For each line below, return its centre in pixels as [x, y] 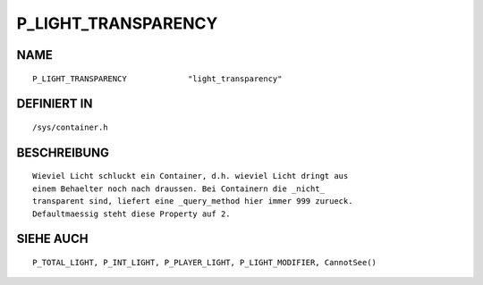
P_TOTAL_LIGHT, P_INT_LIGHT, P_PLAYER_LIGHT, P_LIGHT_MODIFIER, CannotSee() [205, 262]
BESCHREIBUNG [63, 152]
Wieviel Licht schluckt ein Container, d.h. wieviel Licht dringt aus [191, 176]
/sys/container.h [70, 127]
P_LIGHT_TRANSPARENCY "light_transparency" [157, 79]
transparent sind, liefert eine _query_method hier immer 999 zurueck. [193, 201]
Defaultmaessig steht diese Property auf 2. [132, 214]
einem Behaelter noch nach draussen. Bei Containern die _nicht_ [179, 189]
